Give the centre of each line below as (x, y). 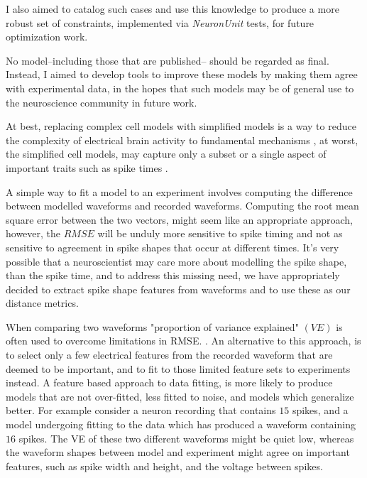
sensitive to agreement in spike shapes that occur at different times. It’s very (172, 247)
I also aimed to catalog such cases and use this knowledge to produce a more (172, 9)
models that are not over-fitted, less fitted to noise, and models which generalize (180, 396)
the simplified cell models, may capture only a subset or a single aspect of (166, 154)
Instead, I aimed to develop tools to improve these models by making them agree (182, 74)
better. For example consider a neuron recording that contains (141, 410)
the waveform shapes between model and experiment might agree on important (178, 452)
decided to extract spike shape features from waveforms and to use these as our (178, 289)
